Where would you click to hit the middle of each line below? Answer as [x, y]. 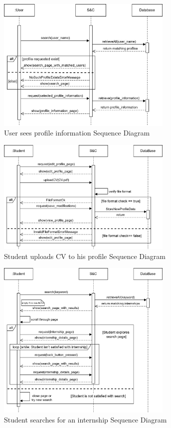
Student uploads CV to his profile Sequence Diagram [85, 256]
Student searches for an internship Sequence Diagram [85, 419]
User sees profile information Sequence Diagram [77, 133]
